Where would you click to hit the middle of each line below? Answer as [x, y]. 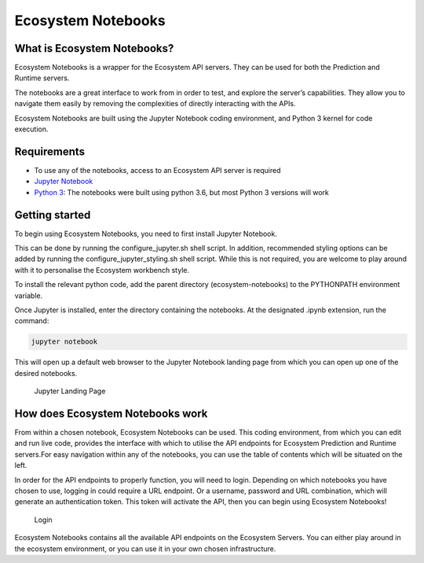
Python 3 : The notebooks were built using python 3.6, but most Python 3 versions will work [182, 192]
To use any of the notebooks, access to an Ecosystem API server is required [158, 170]
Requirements [50, 151]
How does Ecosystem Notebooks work [111, 413]
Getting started [53, 215]
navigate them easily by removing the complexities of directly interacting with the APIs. [155, 104]
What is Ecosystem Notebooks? [94, 48]
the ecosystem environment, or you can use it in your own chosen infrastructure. [145, 548]
